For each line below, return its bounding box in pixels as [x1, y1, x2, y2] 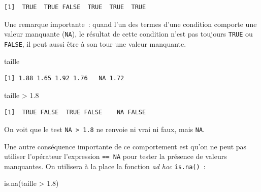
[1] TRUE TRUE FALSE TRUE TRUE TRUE [4, 4, 146, 11]
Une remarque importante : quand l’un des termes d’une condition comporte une [4, 18, 257, 29]
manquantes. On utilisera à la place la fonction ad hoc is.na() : [4, 161, 206, 171]
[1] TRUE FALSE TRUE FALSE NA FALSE [4, 109, 146, 116]
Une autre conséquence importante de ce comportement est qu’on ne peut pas [4, 141, 247, 151]
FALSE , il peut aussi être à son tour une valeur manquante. [4, 38, 186, 49]
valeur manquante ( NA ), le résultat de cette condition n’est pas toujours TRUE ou [4, 28, 253, 39]
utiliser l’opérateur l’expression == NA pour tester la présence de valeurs [4, 151, 227, 162]
